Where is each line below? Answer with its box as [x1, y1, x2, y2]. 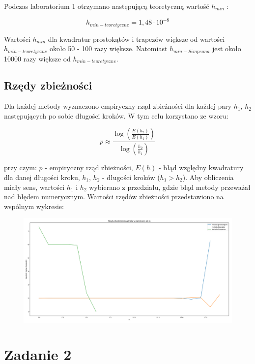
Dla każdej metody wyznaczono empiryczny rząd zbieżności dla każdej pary [4, 101, 232, 111]
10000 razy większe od [4, 53, 71, 63]
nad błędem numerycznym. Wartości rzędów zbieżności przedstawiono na [4, 191, 224, 202]
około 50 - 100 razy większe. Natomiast [50, 43, 168, 54]
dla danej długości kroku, [4, 172, 80, 182]
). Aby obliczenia [182, 172, 234, 182]
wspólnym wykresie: [4, 201, 64, 211]
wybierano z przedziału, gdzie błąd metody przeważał [89, 182, 251, 192]
